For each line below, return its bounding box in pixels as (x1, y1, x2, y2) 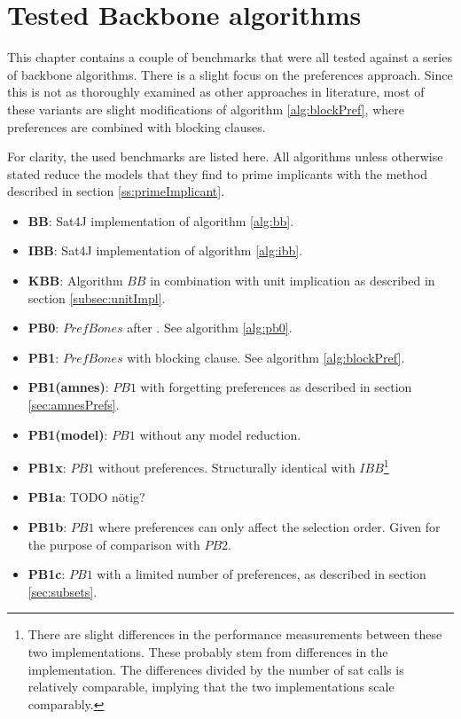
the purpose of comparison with (27, 535, 200, 553)
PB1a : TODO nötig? (27, 488, 145, 506)
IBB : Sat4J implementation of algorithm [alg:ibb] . (27, 241, 303, 260)
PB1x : (27, 457, 66, 476)
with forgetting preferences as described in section (140, 378, 412, 396)
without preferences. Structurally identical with (98, 457, 356, 476)
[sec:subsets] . (27, 582, 98, 600)
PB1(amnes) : (27, 378, 109, 396)
